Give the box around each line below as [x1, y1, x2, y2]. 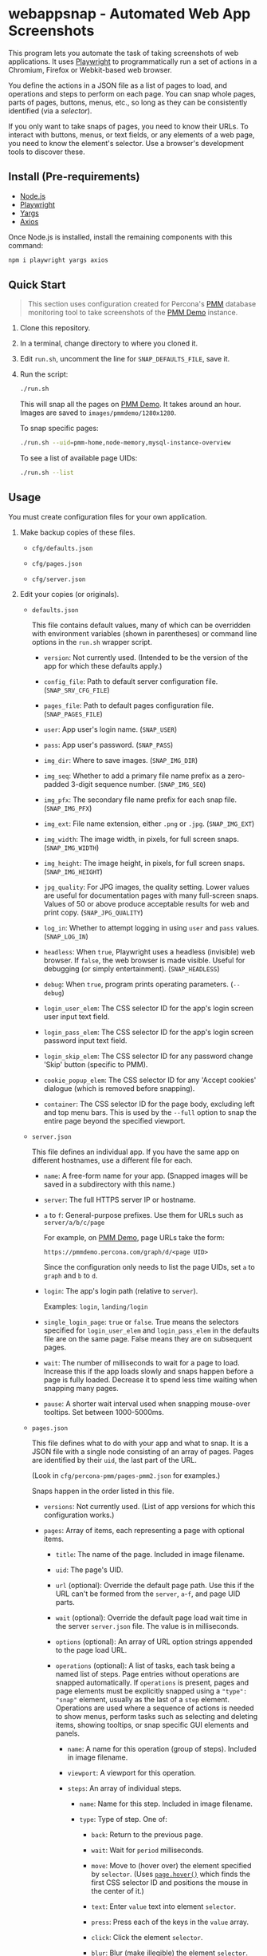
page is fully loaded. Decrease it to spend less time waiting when [43, 1374, 257, 1385]
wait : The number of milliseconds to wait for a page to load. [43, 1357, 241, 1367]
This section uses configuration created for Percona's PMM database [27, 299, 257, 309]
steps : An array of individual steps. [67, 1783, 182, 1792]
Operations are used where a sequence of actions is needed [55, 1703, 254, 1713]
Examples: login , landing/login [43, 1302, 148, 1311]
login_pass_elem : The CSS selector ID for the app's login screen [43, 1027, 253, 1037]
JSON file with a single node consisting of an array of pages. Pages [31, 1446, 254, 1456]
